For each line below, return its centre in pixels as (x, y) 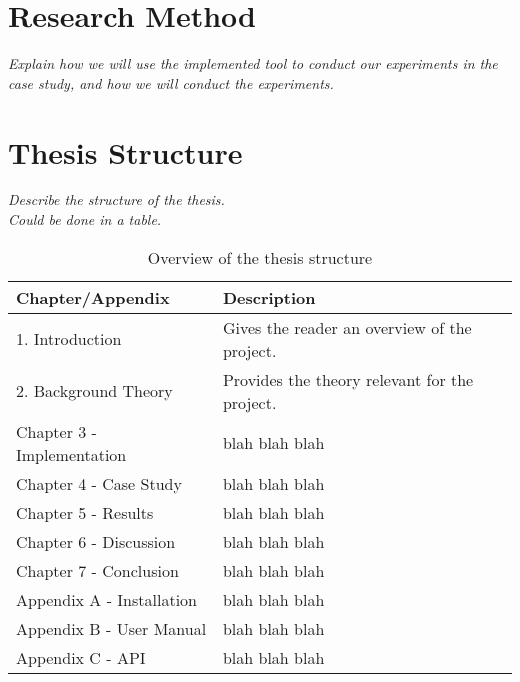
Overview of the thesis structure (260, 257)
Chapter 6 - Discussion (96, 541)
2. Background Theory (94, 391)
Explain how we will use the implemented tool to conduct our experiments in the (253, 63)
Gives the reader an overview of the (347, 327)
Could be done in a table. (85, 219)
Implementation (71, 454)
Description (269, 297)
